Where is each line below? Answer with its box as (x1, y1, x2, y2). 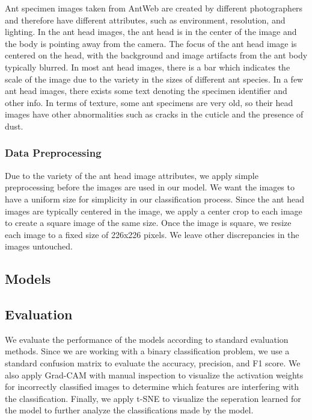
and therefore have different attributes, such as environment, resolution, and (5, 13, 286, 26)
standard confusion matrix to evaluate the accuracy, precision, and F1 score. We (5, 357, 301, 369)
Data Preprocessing (5, 145, 102, 160)
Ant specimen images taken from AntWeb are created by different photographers (5, 2, 303, 14)
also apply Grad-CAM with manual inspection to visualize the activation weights (5, 368, 304, 381)
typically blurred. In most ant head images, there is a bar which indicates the (5, 60, 290, 73)
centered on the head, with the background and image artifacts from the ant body (5, 49, 308, 61)
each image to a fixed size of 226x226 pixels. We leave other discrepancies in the (5, 228, 299, 240)
